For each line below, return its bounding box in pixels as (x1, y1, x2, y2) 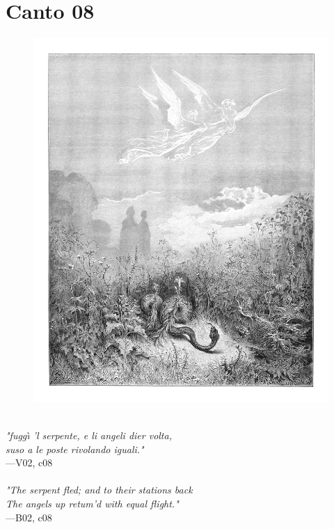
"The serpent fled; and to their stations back (6, 482, 193, 497)
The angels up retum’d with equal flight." (6, 496, 179, 511)
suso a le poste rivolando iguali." (6, 441, 144, 456)
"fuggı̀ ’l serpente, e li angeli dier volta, (6, 428, 172, 443)
